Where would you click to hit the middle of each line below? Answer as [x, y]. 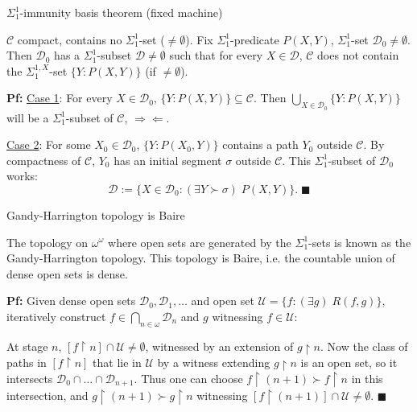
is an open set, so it [349, 362]
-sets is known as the [360, 242]
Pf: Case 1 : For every [60, 98]
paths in [27, 362]
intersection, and [47, 396]
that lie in [117, 362]
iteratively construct [56, 316]
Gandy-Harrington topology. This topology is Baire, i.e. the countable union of [201, 258]
